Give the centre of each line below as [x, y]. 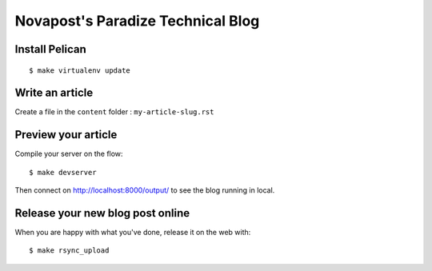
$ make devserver [63, 172]
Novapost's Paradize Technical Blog [137, 21]
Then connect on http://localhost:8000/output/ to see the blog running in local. [145, 190]
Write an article [54, 93]
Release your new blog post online [102, 213]
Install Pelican [51, 49]
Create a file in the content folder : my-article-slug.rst [114, 112]
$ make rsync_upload [69, 251]
